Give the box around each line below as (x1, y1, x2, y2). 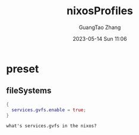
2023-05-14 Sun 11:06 (72, 35, 127, 42)
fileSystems (6, 86, 52, 96)
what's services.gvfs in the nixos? (6, 123, 97, 129)
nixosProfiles (66, 4, 134, 18)
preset (6, 62, 39, 75)
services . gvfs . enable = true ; (11, 107, 86, 113)
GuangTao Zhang (78, 24, 121, 31)
